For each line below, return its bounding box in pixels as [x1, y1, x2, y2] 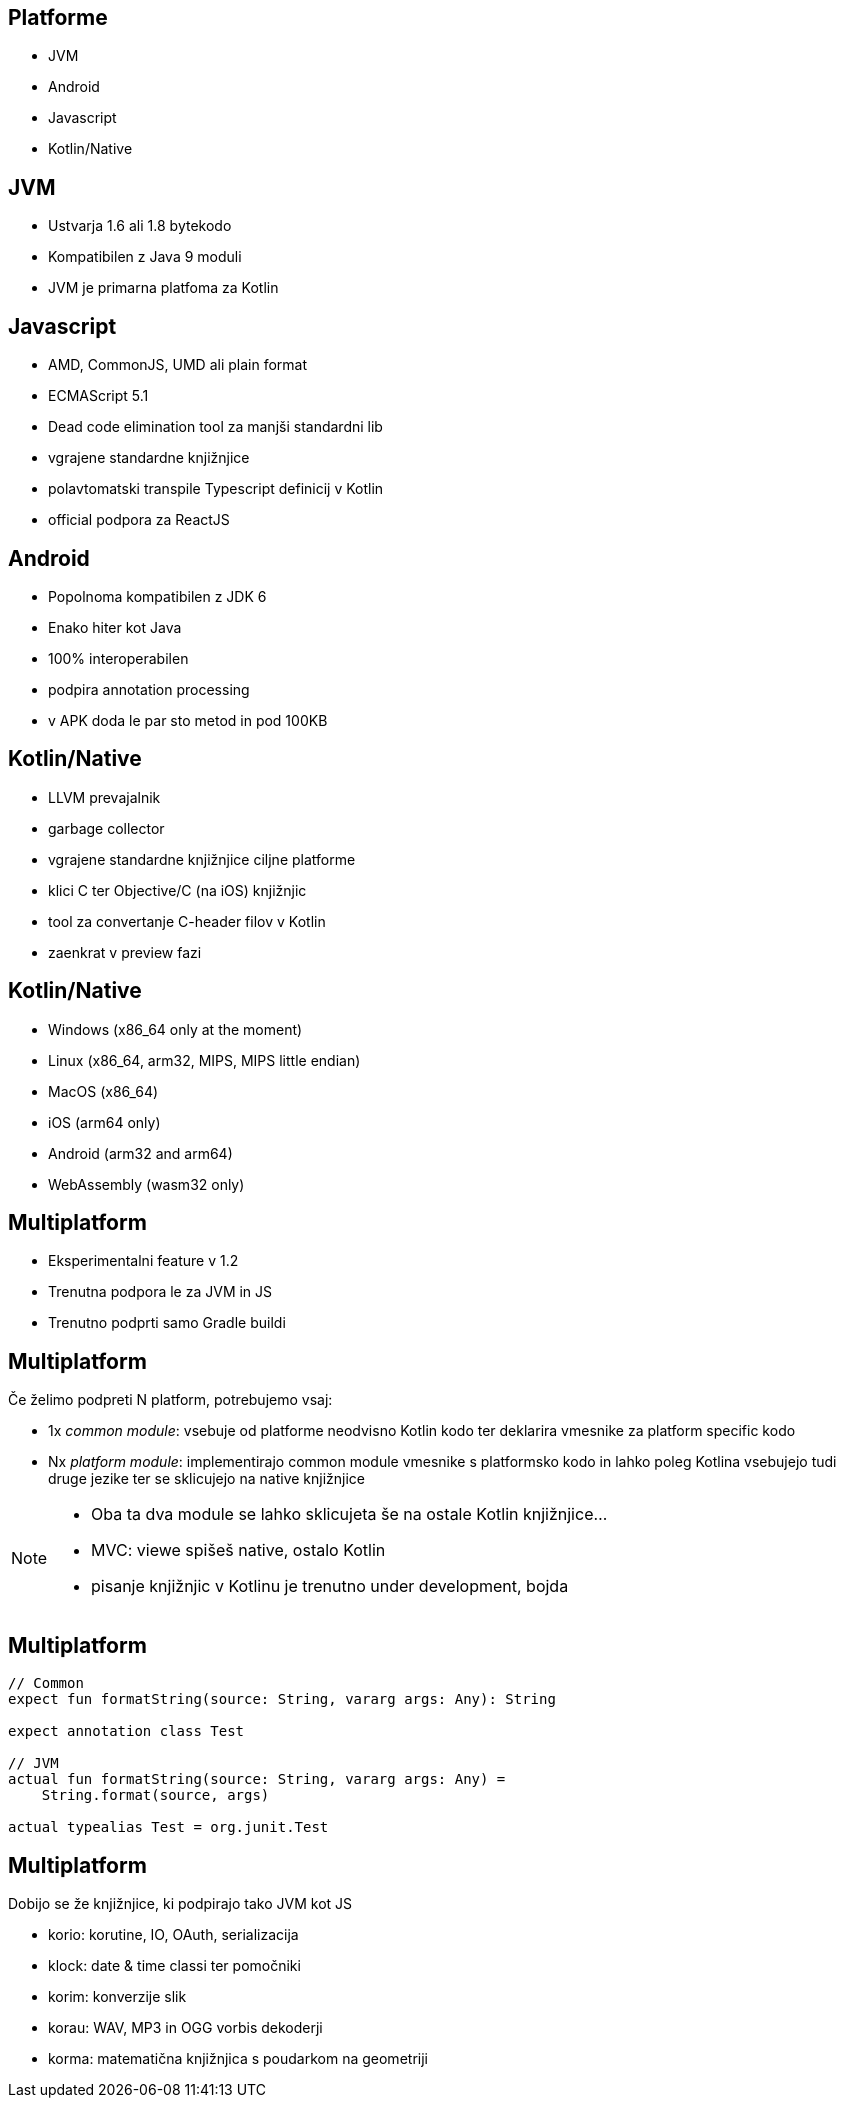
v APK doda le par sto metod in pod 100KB [48, 711, 328, 729]
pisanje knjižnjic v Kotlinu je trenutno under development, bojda [91, 1576, 569, 1597]
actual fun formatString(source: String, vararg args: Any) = [8, 1771, 506, 1788]
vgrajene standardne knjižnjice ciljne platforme [48, 850, 356, 868]
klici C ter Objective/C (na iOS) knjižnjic [48, 881, 307, 899]
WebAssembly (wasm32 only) [48, 1175, 245, 1193]
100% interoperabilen [48, 649, 189, 667]
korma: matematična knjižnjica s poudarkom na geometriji [48, 2050, 428, 2068]
